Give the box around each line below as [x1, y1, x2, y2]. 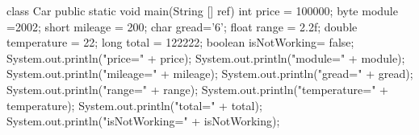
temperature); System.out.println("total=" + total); [6, 96, 262, 113]
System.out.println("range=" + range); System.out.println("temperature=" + [6, 80, 388, 97]
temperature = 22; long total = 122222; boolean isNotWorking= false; [6, 34, 354, 51]
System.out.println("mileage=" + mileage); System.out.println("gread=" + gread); [6, 65, 413, 82]
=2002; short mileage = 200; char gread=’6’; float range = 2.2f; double [6, 18, 358, 35]
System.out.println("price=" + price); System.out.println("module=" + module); [6, 49, 405, 66]
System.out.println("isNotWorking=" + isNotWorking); [6, 112, 280, 129]
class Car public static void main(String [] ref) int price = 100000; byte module [6, 2, 398, 18]
